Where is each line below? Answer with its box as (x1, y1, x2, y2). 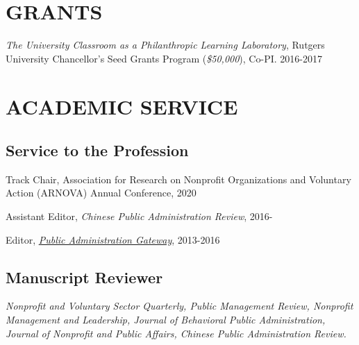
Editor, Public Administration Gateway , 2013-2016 (6, 232, 220, 246)
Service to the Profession (6, 140, 189, 161)
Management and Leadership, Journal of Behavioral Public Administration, (6, 312, 326, 327)
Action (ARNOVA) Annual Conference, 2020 (6, 185, 197, 200)
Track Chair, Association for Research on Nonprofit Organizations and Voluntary (6, 171, 351, 186)
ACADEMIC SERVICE (6, 92, 238, 120)
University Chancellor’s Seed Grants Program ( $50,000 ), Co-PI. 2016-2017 (6, 51, 322, 65)
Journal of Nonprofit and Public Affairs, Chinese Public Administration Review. (6, 326, 347, 340)
